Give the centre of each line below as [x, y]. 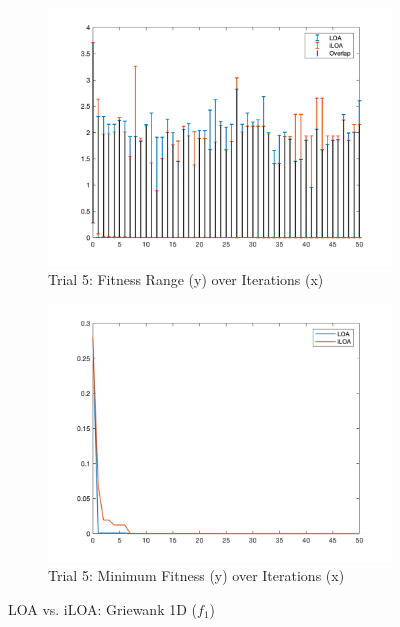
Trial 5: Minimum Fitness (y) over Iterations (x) [196, 575]
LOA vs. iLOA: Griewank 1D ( [103, 608]
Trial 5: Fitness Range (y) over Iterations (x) [186, 279]
